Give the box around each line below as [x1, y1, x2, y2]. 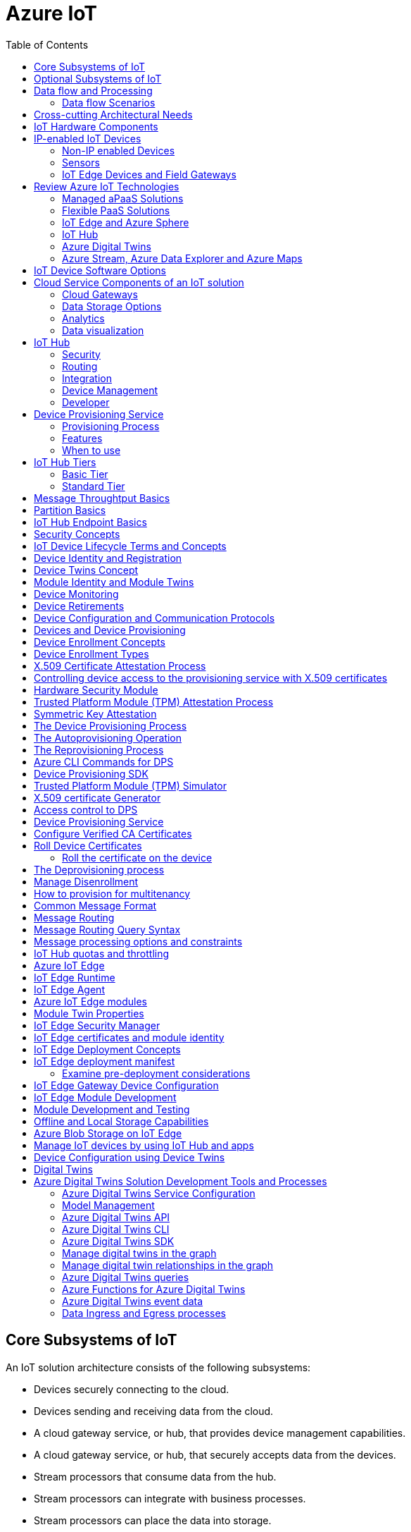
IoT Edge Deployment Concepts [34, 1043, 181, 1055]
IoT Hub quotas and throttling [34, 947, 170, 960]
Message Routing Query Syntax [34, 923, 181, 936]
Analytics [62, 312, 105, 324]
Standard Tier [62, 479, 125, 492]
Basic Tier [62, 467, 108, 480]
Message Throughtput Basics [34, 491, 170, 504]
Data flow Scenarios [62, 96, 156, 109]
